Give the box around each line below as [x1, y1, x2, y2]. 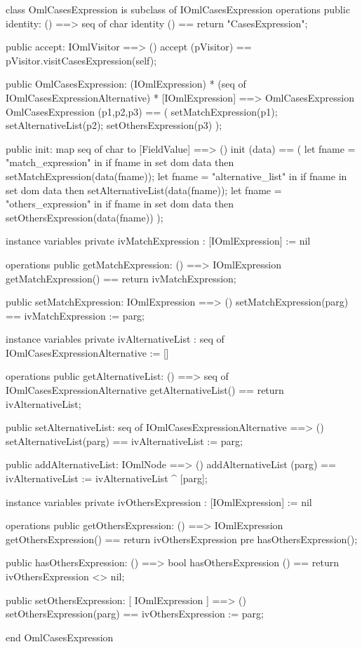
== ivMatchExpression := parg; [6, 308, 145, 322]
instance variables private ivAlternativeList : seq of [6, 332, 224, 346]
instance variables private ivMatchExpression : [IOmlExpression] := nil [6, 233, 311, 248]
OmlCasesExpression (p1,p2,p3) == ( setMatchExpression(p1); [6, 104, 278, 118]
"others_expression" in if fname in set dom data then [6, 196, 234, 211]
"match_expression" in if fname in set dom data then [6, 155, 234, 170]
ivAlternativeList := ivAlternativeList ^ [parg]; [6, 471, 208, 486]
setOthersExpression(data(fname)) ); [6, 210, 163, 224]
